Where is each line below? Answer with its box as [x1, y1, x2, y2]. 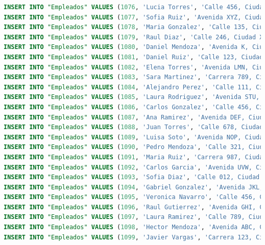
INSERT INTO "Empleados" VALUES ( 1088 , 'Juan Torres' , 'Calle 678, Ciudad [4, 124, 263, 131]
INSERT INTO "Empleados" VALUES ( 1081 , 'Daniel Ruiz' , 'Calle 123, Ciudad [4, 53, 263, 61]
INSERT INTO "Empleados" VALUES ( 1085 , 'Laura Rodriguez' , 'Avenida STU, [4, 93, 260, 101]
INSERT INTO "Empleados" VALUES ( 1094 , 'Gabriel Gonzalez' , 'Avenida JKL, [4, 183, 263, 191]
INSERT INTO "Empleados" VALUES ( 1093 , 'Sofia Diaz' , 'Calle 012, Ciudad [4, 174, 260, 181]
